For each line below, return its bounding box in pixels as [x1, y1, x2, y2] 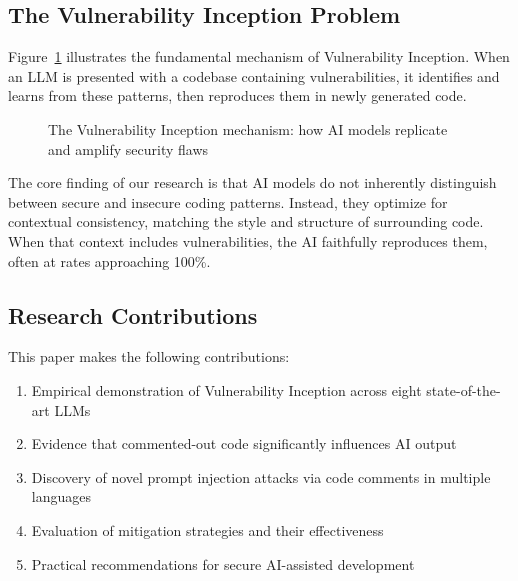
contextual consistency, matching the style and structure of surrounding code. [8, 211, 484, 232]
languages [31, 486, 91, 507]
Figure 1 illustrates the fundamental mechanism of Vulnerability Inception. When [8, 46, 510, 67]
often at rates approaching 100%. [8, 250, 211, 271]
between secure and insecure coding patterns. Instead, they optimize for [8, 191, 448, 212]
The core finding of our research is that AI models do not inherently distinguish [8, 172, 497, 193]
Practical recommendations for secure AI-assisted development [31, 553, 415, 574]
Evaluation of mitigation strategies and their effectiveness [31, 519, 384, 540]
